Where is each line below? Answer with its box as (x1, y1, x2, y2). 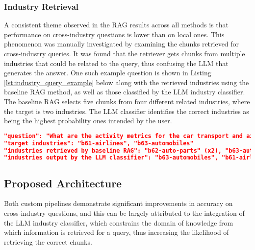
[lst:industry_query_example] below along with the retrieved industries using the (4, 77, 249, 87)
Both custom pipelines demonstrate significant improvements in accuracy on (4, 198, 233, 208)
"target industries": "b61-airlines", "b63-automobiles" (4, 139, 194, 147)
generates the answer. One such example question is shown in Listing (4, 68, 211, 78)
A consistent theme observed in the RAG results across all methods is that (4, 20, 229, 30)
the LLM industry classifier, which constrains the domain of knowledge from (4, 217, 233, 227)
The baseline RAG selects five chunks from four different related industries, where (4, 96, 250, 106)
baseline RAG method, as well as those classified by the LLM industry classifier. (4, 87, 245, 97)
